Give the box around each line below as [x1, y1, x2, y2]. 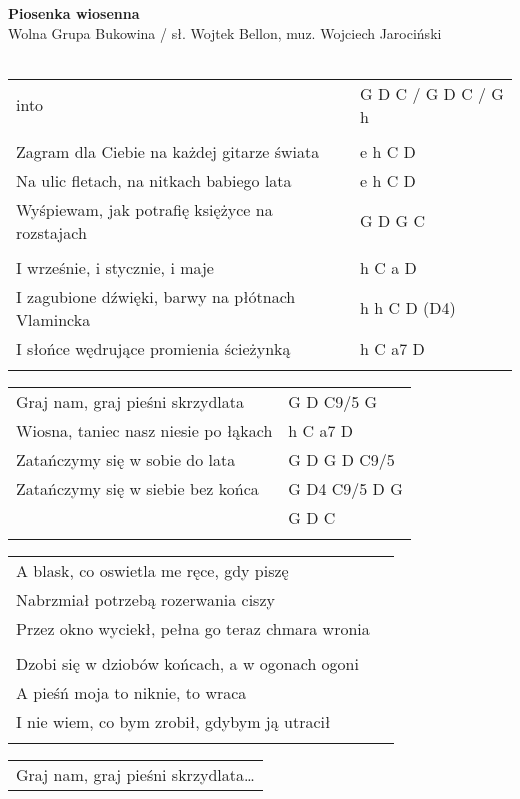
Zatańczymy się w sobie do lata [16, 447, 236, 471]
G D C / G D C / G [360, 81, 504, 105]
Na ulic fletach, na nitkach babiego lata [16, 168, 292, 192]
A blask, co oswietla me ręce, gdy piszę [16, 558, 289, 582]
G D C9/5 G [288, 389, 378, 413]
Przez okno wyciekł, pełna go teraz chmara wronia [16, 616, 370, 640]
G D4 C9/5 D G [288, 476, 403, 500]
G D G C [360, 209, 425, 233]
